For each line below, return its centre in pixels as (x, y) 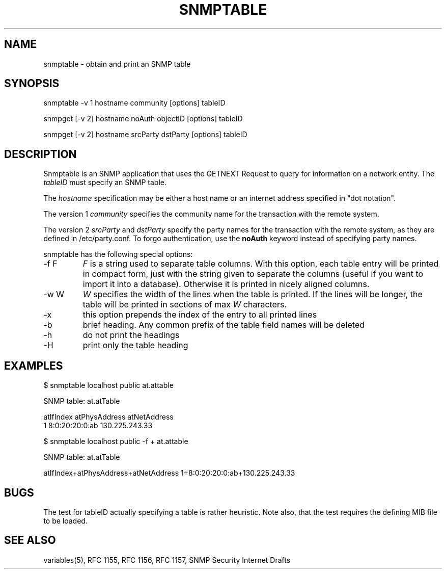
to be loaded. (65, 520)
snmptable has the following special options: (118, 254)
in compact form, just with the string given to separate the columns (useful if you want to (253, 274)
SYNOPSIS (32, 84)
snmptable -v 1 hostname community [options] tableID (134, 103)
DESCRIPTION (40, 154)
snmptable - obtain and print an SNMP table (117, 64)
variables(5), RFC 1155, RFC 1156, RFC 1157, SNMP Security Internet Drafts (167, 560)
